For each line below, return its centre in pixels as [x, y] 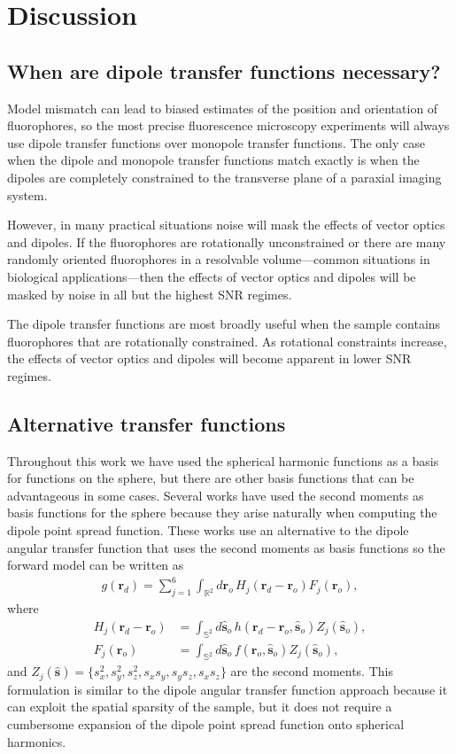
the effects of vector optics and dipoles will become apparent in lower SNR [209, 358]
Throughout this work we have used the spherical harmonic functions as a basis [223, 460]
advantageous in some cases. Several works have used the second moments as [216, 495]
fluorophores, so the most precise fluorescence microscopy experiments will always [228, 125]
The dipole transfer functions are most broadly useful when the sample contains [224, 324]
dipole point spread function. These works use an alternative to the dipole [208, 530]
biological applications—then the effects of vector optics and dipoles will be [212, 276]
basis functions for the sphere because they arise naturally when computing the [222, 513]
